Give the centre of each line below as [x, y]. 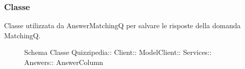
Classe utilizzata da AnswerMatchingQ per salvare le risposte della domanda [122, 25]
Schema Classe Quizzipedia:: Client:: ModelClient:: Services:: [118, 52]
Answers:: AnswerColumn [64, 62]
